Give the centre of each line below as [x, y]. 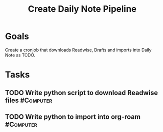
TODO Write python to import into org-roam [73, 117]
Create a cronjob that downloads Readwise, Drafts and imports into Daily [78, 50]
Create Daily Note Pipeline [82, 9]
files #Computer [29, 100]
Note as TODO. [20, 55]
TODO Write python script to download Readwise [81, 93]
